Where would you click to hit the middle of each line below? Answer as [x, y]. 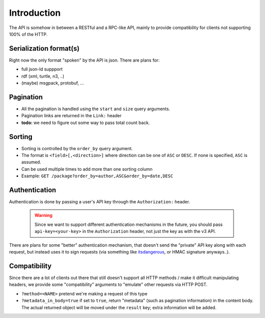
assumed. [31, 162]
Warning [43, 215]
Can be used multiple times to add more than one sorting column [87, 169]
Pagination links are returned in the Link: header [72, 116]
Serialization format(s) [44, 48]
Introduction [35, 13]
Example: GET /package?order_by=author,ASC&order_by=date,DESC [97, 176]
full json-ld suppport [42, 69]
